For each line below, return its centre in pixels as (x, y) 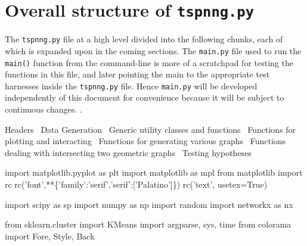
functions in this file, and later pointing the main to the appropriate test (137, 74)
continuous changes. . (44, 109)
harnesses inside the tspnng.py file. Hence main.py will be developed (131, 85)
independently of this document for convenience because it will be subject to (145, 97)
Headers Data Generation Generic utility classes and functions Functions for (151, 129)
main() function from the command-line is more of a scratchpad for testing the (149, 62)
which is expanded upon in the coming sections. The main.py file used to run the (153, 50)
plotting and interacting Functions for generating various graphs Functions (145, 141)
